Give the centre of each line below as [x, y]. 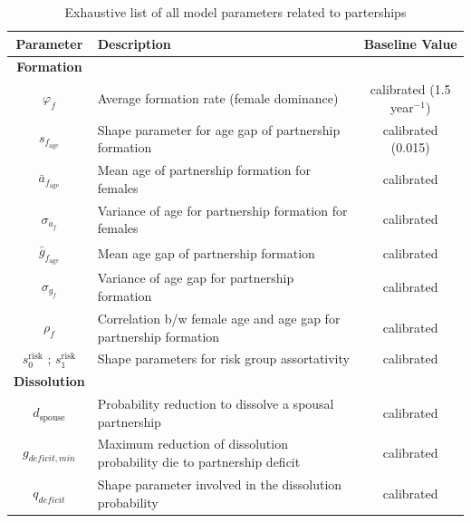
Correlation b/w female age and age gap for [219, 318]
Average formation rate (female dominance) [218, 98]
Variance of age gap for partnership [196, 278]
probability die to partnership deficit [199, 462]
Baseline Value [410, 43]
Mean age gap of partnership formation [206, 252]
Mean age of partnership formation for [204, 170]
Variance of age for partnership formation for [222, 210]
